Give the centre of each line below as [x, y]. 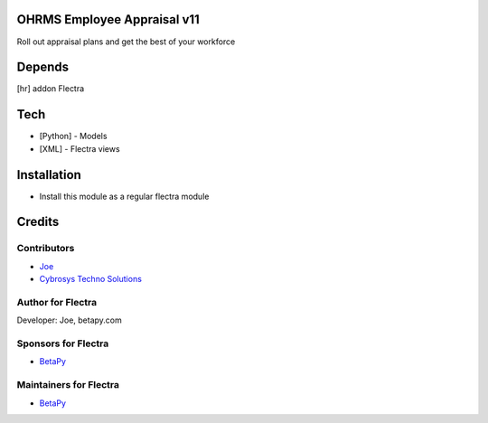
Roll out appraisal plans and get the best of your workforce [126, 42]
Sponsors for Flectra [63, 343]
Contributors [46, 249]
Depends [43, 67]
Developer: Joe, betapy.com [69, 320]
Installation [49, 175]
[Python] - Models [73, 136]
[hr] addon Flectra [51, 89]
